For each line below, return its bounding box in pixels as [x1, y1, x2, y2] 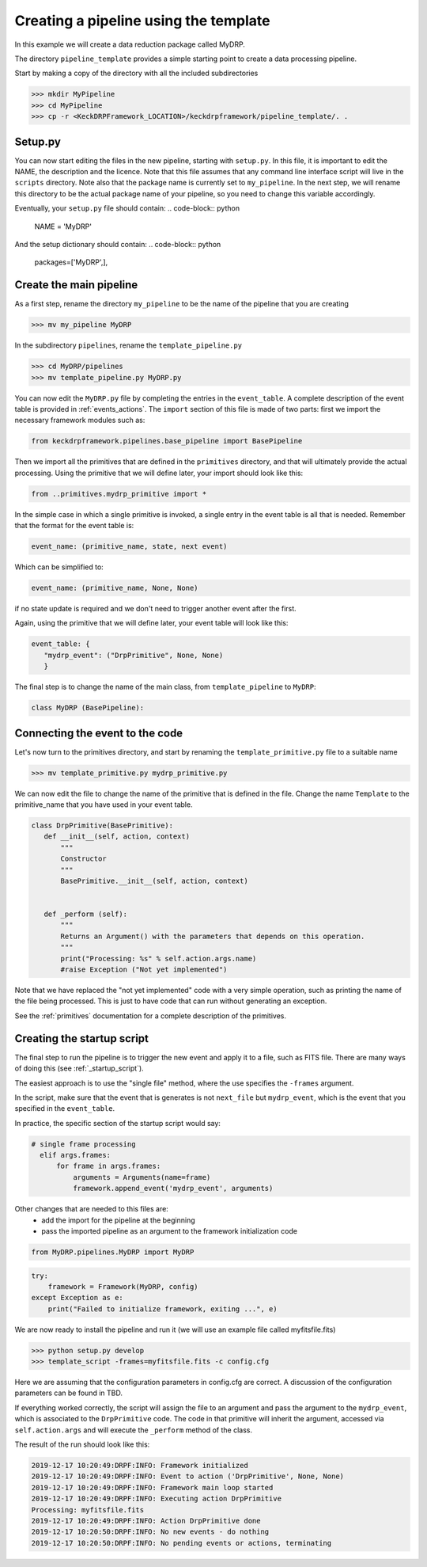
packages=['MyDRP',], [34, 257, 108, 267]
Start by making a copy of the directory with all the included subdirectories [14, 68, 259, 78]
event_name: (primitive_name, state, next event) [31, 542, 228, 551]
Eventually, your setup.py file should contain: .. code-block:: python [14, 203, 240, 213]
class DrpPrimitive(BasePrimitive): [31, 820, 174, 830]
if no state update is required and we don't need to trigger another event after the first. [14, 604, 297, 613]
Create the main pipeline [14, 278, 138, 292]
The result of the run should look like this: [14, 1440, 150, 1449]
